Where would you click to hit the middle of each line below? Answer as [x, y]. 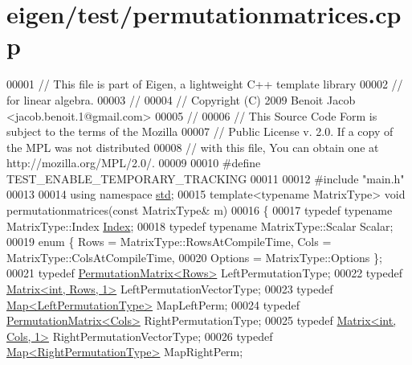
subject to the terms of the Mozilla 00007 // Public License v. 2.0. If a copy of [200, 131]
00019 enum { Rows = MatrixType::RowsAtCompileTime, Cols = [169, 242]
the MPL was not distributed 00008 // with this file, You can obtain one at [193, 147]
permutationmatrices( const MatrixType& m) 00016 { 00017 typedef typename [200, 210]
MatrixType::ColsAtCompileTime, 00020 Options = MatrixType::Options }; [194, 257]
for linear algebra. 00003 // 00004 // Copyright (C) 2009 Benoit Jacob [181, 99]
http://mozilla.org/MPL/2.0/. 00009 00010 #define [134, 163]
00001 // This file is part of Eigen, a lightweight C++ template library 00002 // [205, 84]
